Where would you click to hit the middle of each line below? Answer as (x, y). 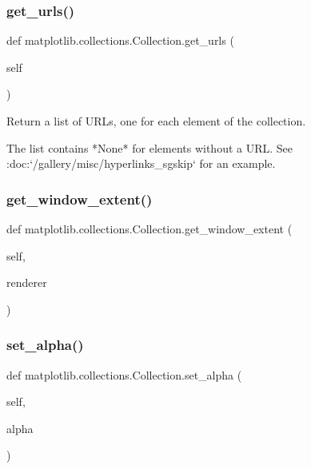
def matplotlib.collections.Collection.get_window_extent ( (150, 229)
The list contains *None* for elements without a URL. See (150, 147)
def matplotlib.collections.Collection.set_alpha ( (124, 374)
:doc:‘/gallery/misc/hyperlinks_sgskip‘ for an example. (141, 163)
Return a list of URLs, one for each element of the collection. (156, 121)
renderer (27, 282)
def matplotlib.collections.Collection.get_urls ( (120, 40)
